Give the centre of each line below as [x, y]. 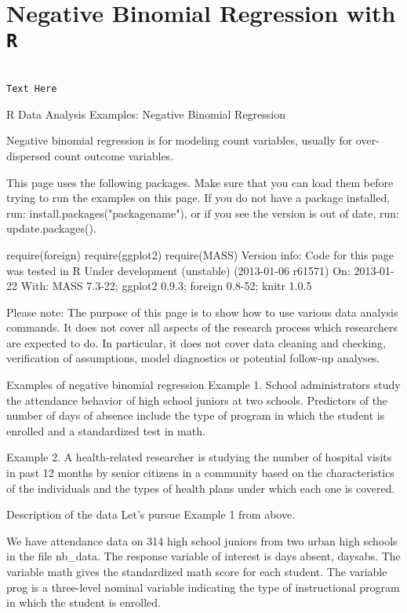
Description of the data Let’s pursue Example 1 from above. [151, 514]
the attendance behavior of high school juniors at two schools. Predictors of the [197, 400]
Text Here [32, 89]
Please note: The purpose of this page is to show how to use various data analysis [202, 312]
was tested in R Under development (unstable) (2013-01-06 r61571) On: [178, 270]
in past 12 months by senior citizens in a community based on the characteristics [200, 473]
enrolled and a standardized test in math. [106, 430]
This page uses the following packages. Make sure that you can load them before [200, 182]
